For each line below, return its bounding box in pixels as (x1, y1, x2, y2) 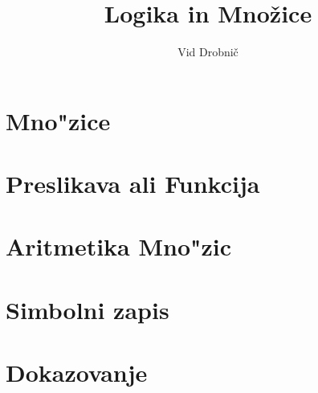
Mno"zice (6, 104, 111, 137)
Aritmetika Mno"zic (6, 230, 232, 263)
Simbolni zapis (6, 293, 169, 325)
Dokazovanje (6, 356, 148, 389)
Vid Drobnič (177, 43, 238, 60)
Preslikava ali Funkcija (6, 167, 260, 200)
